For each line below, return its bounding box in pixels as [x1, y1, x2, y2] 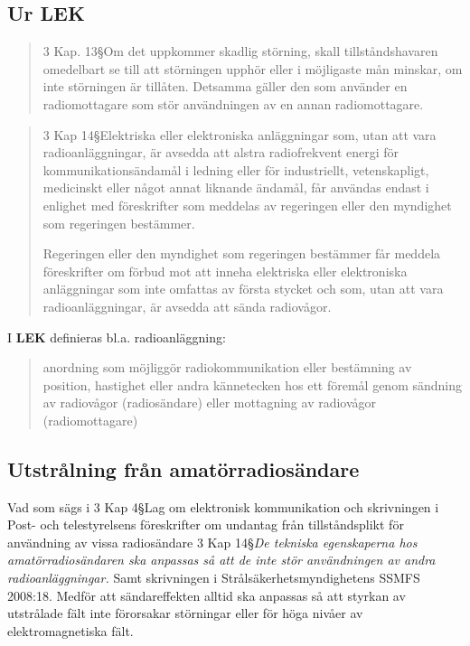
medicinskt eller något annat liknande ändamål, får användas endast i [42, 178, 429, 197]
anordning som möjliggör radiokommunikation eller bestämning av [42, 358, 412, 377]
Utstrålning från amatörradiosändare [7, 454, 360, 482]
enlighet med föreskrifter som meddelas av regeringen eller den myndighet [42, 195, 452, 214]
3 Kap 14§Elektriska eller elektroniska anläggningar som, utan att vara [42, 125, 437, 144]
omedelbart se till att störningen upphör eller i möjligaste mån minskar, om [42, 59, 463, 78]
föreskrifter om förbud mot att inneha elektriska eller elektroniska [42, 261, 408, 280]
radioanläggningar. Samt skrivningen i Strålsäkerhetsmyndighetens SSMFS [7, 568, 420, 587]
